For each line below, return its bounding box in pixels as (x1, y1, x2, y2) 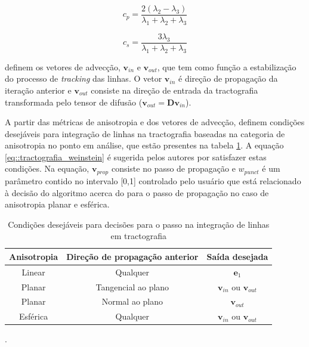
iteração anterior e (5, 83, 72, 96)
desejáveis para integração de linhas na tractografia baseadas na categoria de (5, 127, 285, 140)
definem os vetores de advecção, (5, 60, 120, 73)
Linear (21, 265, 45, 278)
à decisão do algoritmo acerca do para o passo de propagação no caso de (5, 186, 269, 199)
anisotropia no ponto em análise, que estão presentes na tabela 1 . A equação (5, 139, 284, 151)
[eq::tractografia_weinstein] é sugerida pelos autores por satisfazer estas (5, 150, 267, 163)
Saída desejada (206, 250, 268, 262)
